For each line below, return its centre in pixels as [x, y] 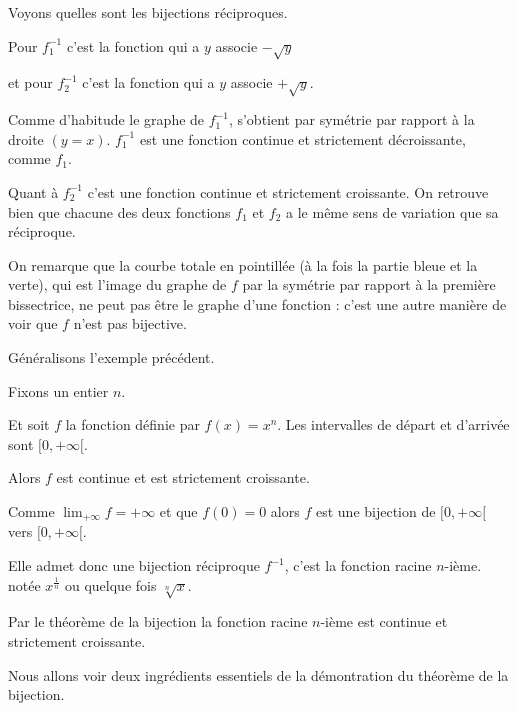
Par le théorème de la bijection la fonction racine [158, 621]
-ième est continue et [384, 621]
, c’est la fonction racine [358, 565]
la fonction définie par [132, 424]
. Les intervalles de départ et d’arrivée [393, 424]
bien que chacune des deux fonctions [119, 211]
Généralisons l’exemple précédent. [111, 357]
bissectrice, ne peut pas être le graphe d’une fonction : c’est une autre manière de [257, 303]
